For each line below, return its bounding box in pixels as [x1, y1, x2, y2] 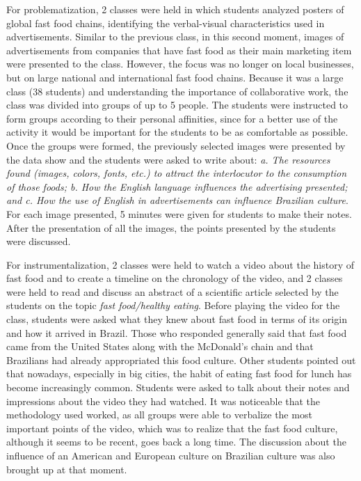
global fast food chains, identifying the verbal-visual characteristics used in [6, 15, 325, 30]
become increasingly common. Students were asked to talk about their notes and [6, 380, 350, 395]
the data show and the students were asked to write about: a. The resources [6, 152, 330, 166]
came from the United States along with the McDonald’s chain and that [6, 339, 314, 354]
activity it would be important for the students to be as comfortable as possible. [6, 125, 348, 139]
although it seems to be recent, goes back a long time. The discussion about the [6, 434, 346, 449]
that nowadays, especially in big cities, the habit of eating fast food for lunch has [6, 366, 352, 381]
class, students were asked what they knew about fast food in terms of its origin [6, 312, 347, 326]
